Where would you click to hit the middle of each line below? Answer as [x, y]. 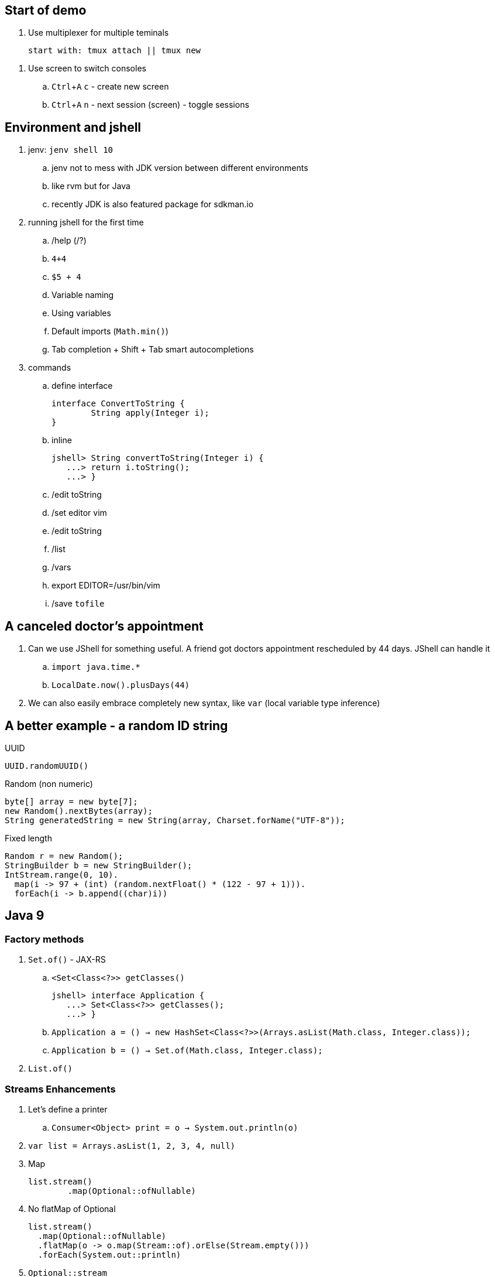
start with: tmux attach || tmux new [115, 51]
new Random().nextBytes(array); [79, 811]
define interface [82, 386]
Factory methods [44, 939]
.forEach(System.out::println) [109, 1254]
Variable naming [83, 295]
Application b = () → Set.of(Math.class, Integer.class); [187, 1051]
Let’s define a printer [68, 1109]
